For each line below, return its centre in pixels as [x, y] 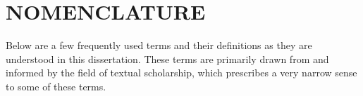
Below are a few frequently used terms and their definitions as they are [159, 45]
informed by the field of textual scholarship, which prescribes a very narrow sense [181, 73]
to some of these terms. [56, 86]
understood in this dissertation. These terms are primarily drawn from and [167, 59]
